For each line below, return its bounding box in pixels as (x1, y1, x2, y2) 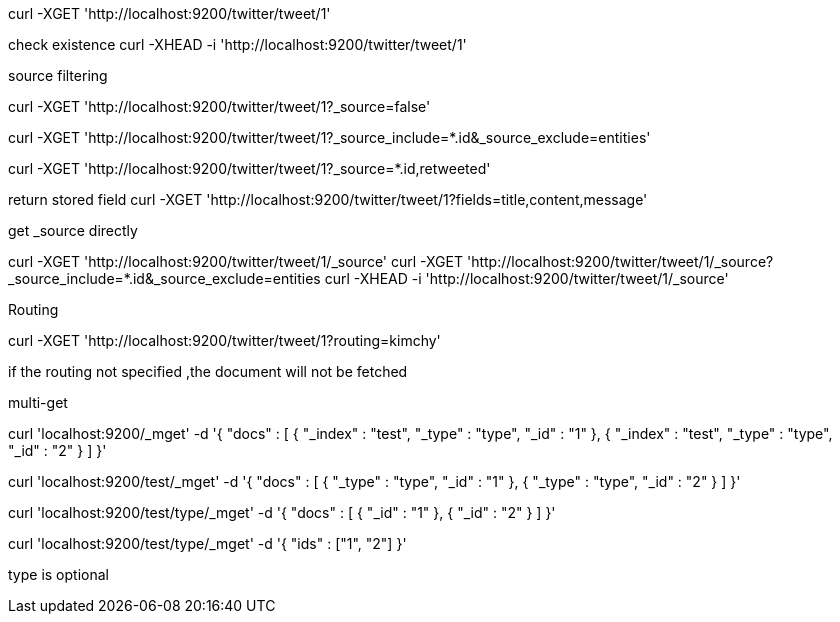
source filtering (8, 67, 108, 84)
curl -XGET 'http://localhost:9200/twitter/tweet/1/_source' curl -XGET (8, 253, 464, 270)
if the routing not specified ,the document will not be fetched (8, 363, 408, 380)
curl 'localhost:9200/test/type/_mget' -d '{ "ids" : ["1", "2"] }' (8, 535, 407, 552)
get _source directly (8, 222, 138, 239)
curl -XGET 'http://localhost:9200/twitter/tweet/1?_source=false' (8, 98, 431, 115)
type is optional (8, 566, 109, 583)
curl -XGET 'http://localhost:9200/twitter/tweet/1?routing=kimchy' (8, 332, 441, 349)
